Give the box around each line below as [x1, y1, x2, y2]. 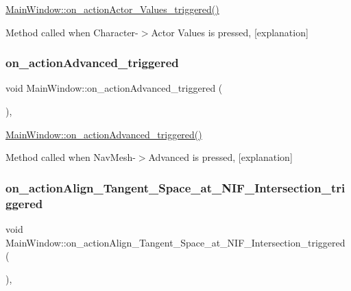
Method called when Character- [5, 25, 138, 39]
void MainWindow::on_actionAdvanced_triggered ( [5, 81, 223, 95]
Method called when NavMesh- [5, 150, 136, 164]
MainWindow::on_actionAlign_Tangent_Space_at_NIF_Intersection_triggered [5, 235, 346, 249]
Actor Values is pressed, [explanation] [151, 25, 308, 39]
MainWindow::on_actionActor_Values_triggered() [5, 2, 219, 16]
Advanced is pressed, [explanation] [148, 150, 293, 164]
